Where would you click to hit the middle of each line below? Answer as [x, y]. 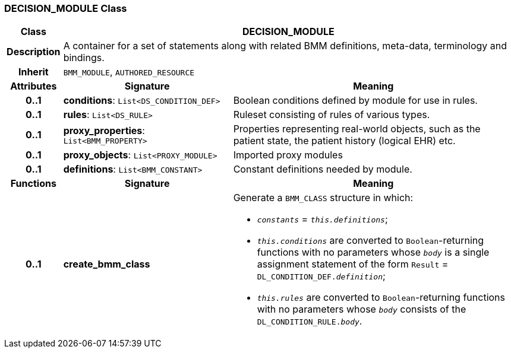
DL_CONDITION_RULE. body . [310, 321]
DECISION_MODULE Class [66, 8]
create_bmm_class [107, 264]
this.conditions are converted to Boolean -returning [370, 241]
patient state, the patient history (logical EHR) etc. [344, 141]
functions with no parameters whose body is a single [373, 252]
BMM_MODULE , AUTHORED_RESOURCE [129, 72]
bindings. [84, 58]
